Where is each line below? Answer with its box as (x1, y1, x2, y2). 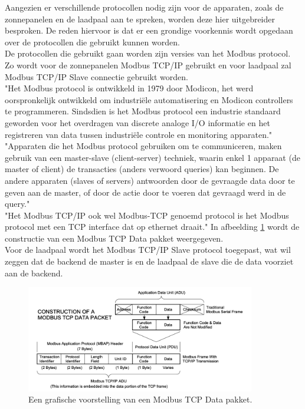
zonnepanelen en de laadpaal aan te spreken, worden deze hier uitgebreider (5, 12, 275, 25)
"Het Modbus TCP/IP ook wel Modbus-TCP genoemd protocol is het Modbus (5, 209, 289, 221)
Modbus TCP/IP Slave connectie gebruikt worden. (5, 70, 188, 83)
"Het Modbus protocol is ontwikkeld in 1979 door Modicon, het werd (5, 82, 254, 94)
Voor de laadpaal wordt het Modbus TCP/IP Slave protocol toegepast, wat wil (5, 243, 291, 256)
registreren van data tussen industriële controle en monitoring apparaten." (5, 128, 273, 140)
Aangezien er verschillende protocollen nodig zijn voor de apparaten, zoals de (5, 1, 284, 13)
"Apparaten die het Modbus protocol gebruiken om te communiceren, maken (5, 140, 282, 152)
